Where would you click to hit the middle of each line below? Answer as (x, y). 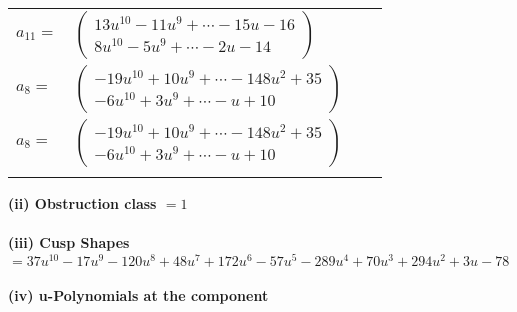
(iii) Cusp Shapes (69, 242)
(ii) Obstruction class (82, 203)
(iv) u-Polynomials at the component (138, 295)
